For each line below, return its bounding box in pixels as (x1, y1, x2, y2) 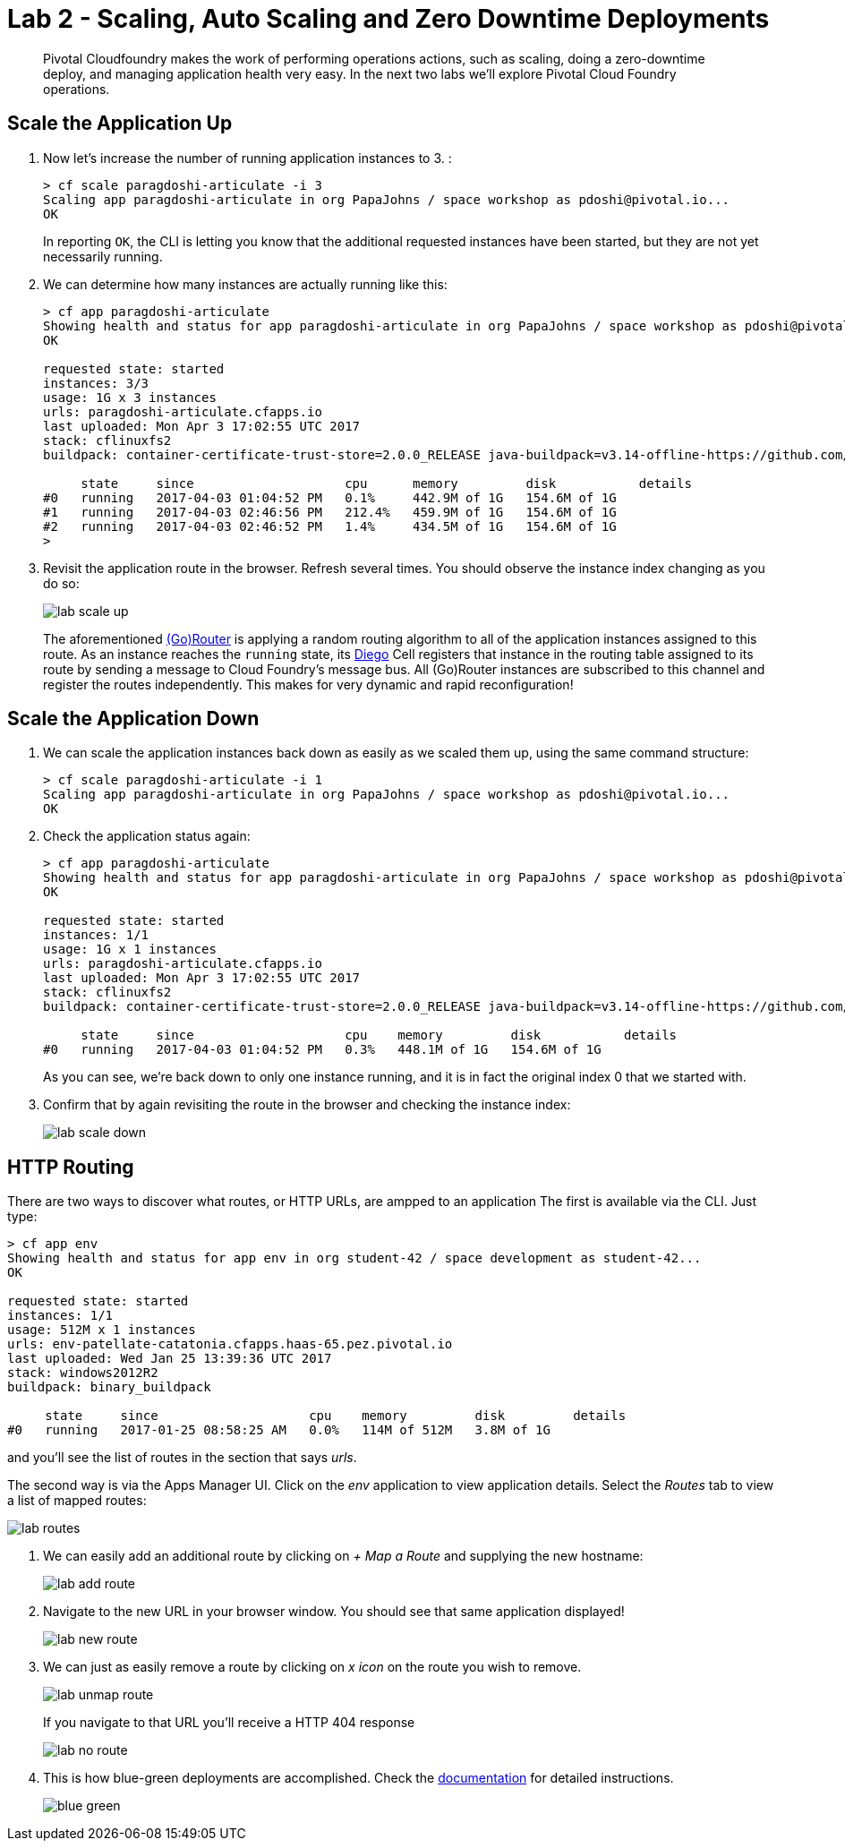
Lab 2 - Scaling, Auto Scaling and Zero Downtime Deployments (7, 4, 770, 34)
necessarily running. (43, 248, 163, 264)
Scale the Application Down (7, 707, 260, 731)
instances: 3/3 (43, 375, 149, 390)
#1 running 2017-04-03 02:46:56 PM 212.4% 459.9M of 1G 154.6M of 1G (43, 504, 617, 519)
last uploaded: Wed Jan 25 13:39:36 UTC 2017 (7, 1351, 332, 1366)
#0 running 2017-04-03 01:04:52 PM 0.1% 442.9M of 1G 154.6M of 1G (43, 490, 617, 505)
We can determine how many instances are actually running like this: (43, 276, 448, 292)
